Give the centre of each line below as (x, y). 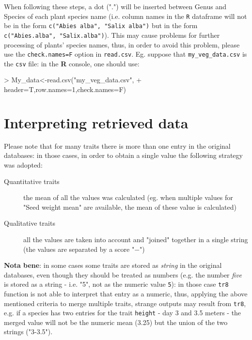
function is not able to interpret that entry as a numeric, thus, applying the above (126, 293)
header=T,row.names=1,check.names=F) (65, 89)
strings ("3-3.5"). (28, 332)
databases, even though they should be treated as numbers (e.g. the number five (123, 274)
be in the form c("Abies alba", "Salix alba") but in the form (101, 25)
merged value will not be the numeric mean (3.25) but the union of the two (116, 322)
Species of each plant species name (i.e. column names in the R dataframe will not (126, 16)
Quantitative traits (32, 181)
